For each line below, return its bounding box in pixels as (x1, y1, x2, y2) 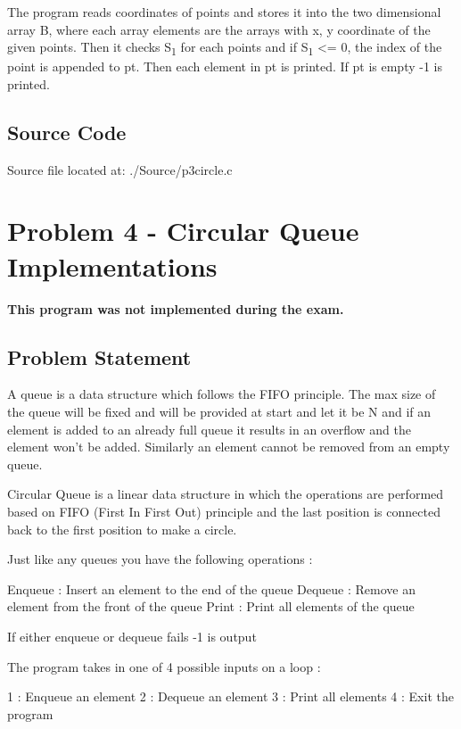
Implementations (7, 247, 218, 284)
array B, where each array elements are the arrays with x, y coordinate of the (7, 20, 431, 38)
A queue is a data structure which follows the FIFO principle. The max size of (7, 385, 436, 403)
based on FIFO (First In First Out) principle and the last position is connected (7, 501, 440, 520)
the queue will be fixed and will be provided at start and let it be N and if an (7, 402, 432, 420)
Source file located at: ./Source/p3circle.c (7, 160, 233, 178)
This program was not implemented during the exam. (7, 299, 344, 318)
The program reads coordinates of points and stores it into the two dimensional (7, 3, 441, 21)
